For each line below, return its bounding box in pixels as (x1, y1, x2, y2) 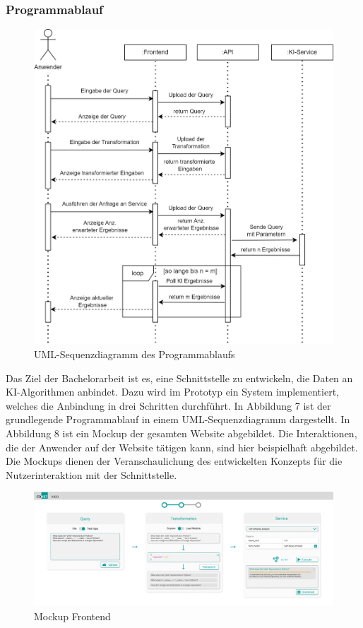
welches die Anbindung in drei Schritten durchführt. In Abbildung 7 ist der (6, 398, 331, 413)
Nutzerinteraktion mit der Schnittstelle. (6, 467, 177, 482)
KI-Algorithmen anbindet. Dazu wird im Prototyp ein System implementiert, (6, 384, 339, 399)
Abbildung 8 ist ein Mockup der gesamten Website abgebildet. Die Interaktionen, (6, 426, 357, 440)
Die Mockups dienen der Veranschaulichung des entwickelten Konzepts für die (6, 454, 343, 468)
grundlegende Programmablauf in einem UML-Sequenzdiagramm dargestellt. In (6, 412, 350, 427)
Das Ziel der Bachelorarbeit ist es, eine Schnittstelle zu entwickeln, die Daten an (6, 370, 353, 385)
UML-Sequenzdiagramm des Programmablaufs (34, 347, 235, 362)
